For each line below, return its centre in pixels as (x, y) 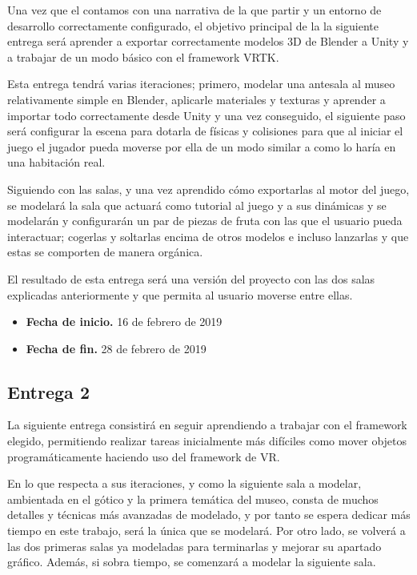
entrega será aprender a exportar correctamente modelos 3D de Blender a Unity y (208, 41)
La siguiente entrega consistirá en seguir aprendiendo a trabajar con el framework (207, 425)
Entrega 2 (48, 391)
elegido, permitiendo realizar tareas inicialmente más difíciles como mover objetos (207, 441)
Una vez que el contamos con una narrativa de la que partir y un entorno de (194, 10)
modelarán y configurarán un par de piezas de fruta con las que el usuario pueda (205, 221)
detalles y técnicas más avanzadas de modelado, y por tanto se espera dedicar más (209, 515)
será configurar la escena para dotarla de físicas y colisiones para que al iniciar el (205, 131)
